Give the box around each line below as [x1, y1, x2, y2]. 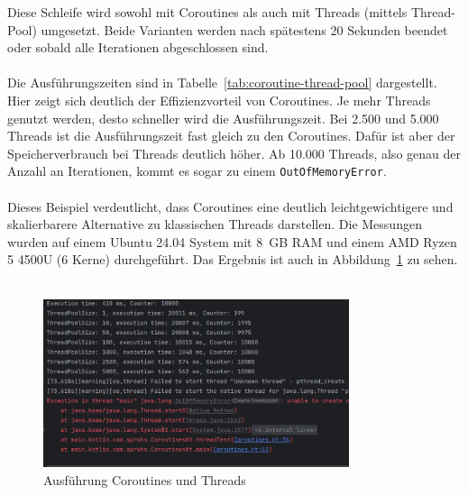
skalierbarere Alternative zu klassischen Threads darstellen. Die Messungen [7, 215, 422, 234]
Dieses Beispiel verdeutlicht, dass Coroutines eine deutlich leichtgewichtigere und [7, 197, 454, 215]
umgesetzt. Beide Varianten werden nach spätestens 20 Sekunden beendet [41, 20, 448, 39]
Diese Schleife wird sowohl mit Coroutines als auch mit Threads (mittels [7, 3, 408, 21]
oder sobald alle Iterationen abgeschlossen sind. [7, 38, 269, 57]
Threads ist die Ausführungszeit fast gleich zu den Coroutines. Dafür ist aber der [7, 126, 455, 145]
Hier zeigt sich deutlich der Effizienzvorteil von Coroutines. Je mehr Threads [7, 90, 431, 109]
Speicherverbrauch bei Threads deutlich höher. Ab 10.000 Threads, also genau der [7, 143, 461, 162]
